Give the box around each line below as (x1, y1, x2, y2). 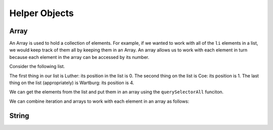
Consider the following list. (9, 63, 65, 70)
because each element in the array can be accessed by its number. (9, 54, 150, 60)
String (9, 111, 30, 120)
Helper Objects (9, 8, 74, 19)
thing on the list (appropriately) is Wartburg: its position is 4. (9, 80, 134, 86)
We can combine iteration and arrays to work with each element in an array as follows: (9, 98, 190, 104)
